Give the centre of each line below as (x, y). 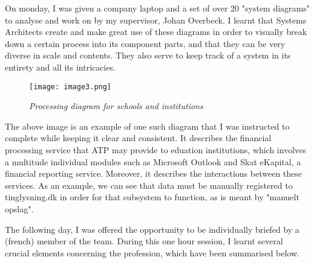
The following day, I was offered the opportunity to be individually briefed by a (152, 229)
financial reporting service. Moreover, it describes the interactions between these (154, 173)
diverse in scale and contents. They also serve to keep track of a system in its (148, 55)
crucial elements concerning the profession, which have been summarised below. (152, 252)
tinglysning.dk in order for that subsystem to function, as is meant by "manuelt (152, 197)
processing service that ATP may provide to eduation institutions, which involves (155, 150)
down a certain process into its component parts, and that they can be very (145, 43)
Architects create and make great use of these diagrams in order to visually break (156, 32)
